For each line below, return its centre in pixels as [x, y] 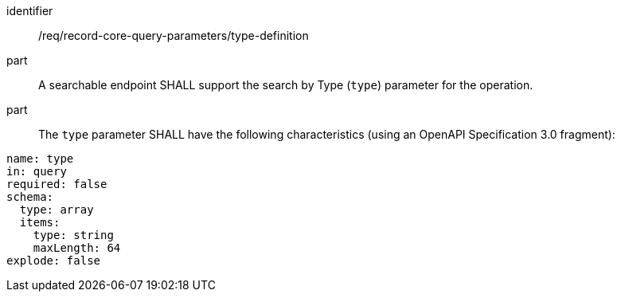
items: [40, 222]
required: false [57, 184]
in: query [37, 171]
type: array [57, 210]
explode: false [54, 261]
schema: [30, 197]
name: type [40, 159]
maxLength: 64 [77, 248]
